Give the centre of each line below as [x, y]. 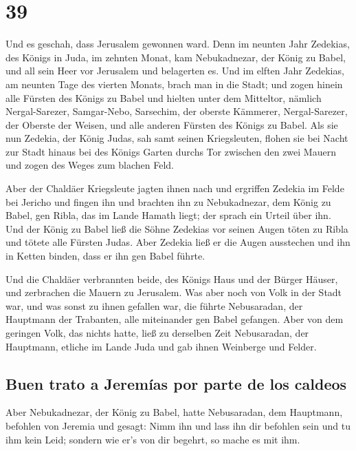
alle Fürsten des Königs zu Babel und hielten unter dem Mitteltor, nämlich [164, 97]
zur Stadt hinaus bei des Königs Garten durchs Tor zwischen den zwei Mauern [171, 151]
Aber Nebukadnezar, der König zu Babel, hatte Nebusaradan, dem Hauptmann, [174, 412]
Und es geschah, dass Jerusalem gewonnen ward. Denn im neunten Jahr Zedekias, [178, 44]
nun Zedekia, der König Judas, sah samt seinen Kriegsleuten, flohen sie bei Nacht [177, 138]
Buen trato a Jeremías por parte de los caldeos [176, 383]
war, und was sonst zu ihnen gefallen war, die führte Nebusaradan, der [154, 305]
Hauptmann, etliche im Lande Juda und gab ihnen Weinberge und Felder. [161, 346]
